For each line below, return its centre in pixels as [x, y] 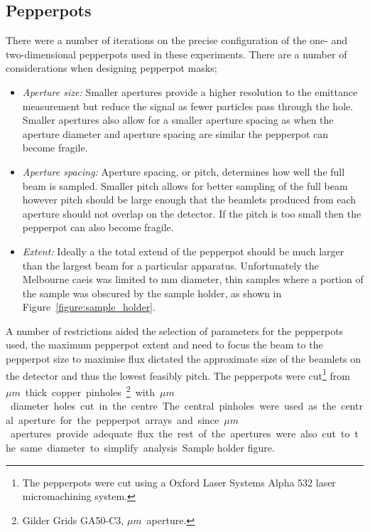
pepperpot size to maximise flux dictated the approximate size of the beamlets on [184, 359]
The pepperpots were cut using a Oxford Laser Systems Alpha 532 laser [179, 482]
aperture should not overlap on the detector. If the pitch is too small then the [192, 213]
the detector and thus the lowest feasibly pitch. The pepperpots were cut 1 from [178, 374]
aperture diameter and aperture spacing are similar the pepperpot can [175, 133]
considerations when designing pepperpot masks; [111, 68]
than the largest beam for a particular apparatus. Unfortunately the [170, 265]
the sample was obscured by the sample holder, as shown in [152, 293]
